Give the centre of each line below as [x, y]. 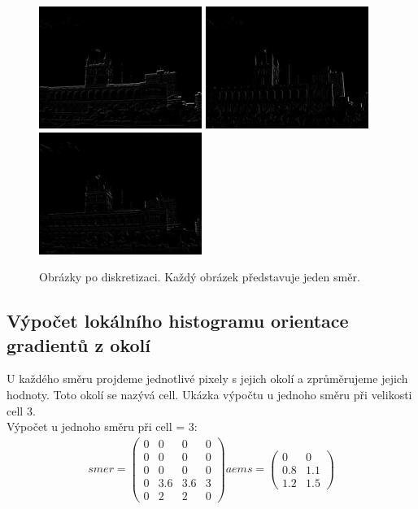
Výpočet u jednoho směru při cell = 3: [102, 426]
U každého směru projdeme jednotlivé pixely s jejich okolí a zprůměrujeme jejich [207, 378]
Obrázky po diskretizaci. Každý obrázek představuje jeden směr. [200, 277]
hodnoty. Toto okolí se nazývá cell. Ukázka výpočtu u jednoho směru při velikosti [209, 394]
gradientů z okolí [78, 344]
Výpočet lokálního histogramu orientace [178, 321]
